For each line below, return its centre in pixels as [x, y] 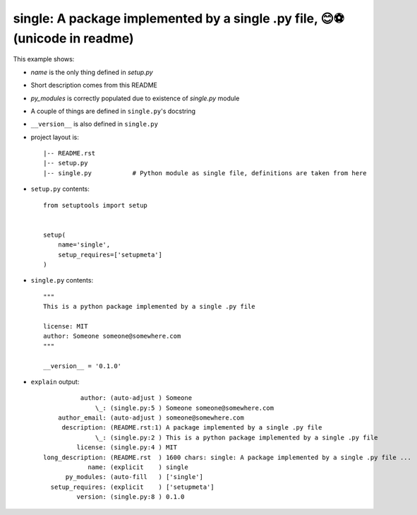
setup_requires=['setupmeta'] [110, 255]
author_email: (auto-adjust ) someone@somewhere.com [151, 418]
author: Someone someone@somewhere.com [112, 336]
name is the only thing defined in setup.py [92, 72]
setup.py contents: [60, 189]
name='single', [84, 245]
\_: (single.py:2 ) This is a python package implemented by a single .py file [237, 437]
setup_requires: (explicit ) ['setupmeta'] [132, 487]
